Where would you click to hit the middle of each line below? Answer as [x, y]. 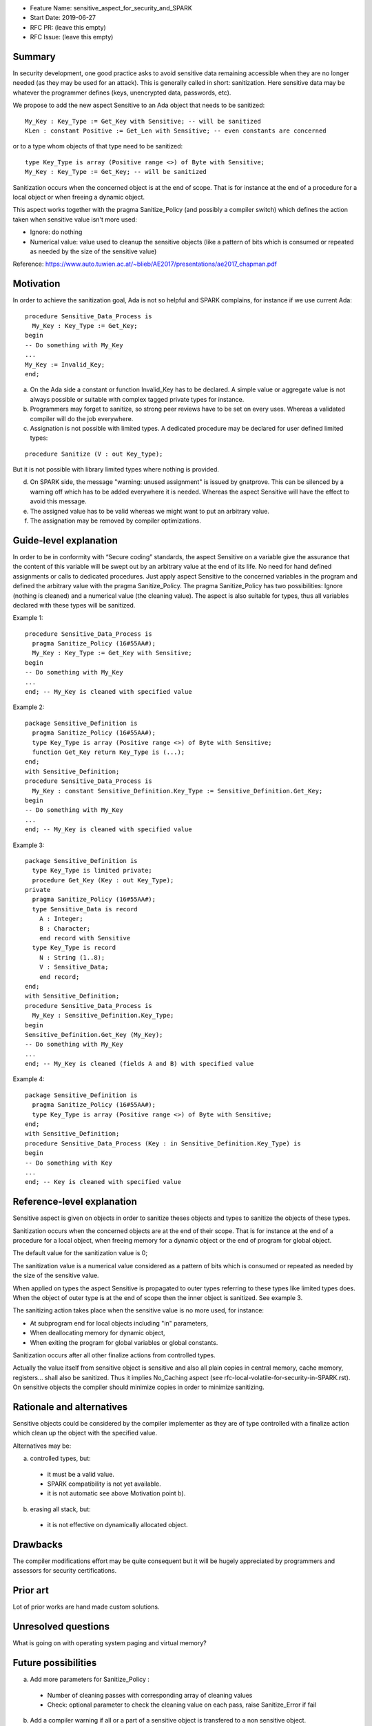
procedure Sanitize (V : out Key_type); [94, 454]
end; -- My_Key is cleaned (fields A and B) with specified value [139, 1064]
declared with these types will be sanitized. [74, 605]
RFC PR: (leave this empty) [68, 27]
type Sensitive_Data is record [85, 909]
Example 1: [28, 618]
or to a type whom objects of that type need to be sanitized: [98, 146]
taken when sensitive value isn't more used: [75, 219]
